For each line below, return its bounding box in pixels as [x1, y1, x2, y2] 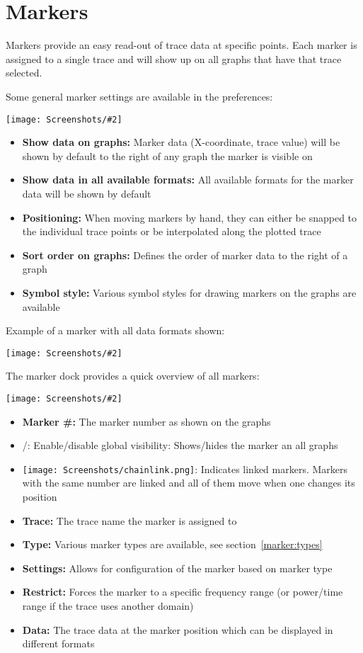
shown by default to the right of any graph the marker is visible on [22, 148, 313, 163]
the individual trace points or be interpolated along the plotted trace [22, 224, 321, 239]
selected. [6, 65, 42, 80]
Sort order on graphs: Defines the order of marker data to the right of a [22, 247, 348, 262]
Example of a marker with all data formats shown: [6, 323, 225, 338]
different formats [22, 636, 95, 651]
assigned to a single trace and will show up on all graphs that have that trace [6, 51, 342, 66]
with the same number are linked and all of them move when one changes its [22, 475, 355, 490]
